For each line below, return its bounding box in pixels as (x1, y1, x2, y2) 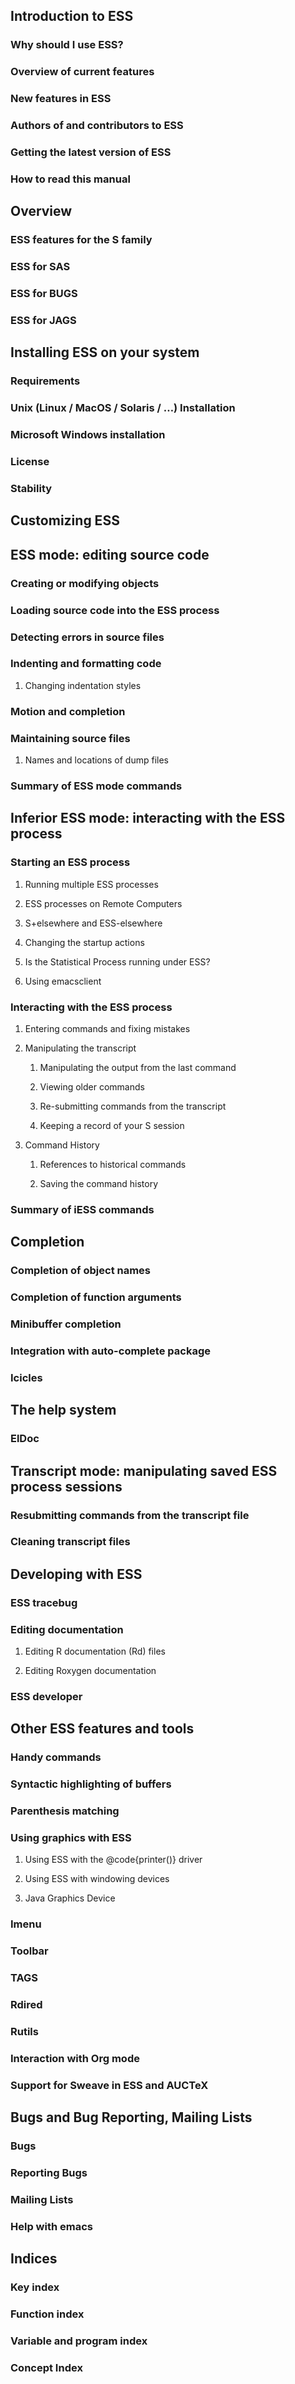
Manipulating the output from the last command (39, 1061, 237, 1073)
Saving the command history (39, 1177, 159, 1189)
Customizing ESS (10, 512, 120, 529)
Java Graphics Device (24, 1892, 116, 1904)
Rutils (10, 2025, 39, 2039)
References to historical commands (39, 1158, 187, 1170)
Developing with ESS (10, 1565, 143, 1583)
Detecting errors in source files (10, 630, 165, 644)
